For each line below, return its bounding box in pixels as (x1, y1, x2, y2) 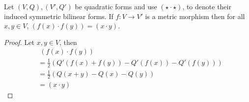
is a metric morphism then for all (145, 11, 245, 21)
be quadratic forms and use (75, 1, 157, 11)
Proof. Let (4, 37, 34, 47)
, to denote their (182, 1, 231, 11)
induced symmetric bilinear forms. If (4, 11, 113, 21)
